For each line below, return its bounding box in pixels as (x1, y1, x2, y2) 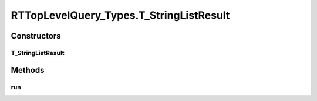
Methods (11, 65, 45, 75)
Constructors (11, 31, 61, 41)
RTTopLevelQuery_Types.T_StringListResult (11, 9, 230, 22)
